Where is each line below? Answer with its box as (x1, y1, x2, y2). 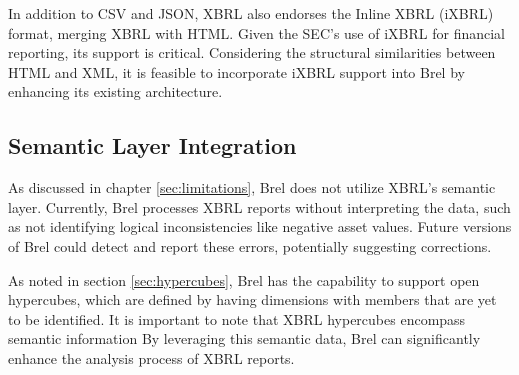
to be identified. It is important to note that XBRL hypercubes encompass (8, 308, 466, 329)
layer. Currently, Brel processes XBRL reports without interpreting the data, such (8, 196, 511, 217)
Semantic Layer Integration (8, 130, 297, 161)
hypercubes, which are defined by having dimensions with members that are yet (8, 289, 497, 310)
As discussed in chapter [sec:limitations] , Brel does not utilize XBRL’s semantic (8, 177, 496, 198)
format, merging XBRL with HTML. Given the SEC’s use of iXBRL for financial (8, 22, 505, 43)
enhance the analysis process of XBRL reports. (8, 347, 295, 368)
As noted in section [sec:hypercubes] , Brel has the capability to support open (8, 269, 480, 290)
